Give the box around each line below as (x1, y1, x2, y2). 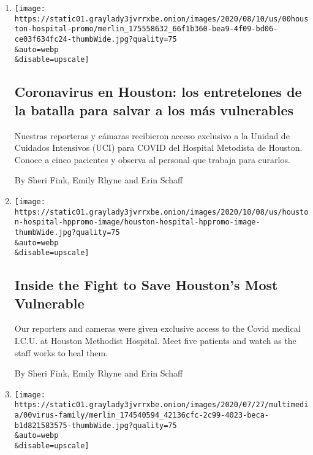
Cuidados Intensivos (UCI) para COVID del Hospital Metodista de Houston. (14, 141, 303, 154)
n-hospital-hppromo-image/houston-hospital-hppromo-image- (14, 218, 260, 227)
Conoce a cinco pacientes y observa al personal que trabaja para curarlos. (14, 153, 290, 166)
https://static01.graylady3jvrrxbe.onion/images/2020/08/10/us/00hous (14, 14, 309, 23)
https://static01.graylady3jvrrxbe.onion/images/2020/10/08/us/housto (14, 207, 309, 216)
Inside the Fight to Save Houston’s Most (14, 275, 278, 294)
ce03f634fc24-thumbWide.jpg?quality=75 (14, 34, 177, 44)
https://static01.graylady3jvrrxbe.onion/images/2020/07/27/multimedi (14, 400, 309, 410)
